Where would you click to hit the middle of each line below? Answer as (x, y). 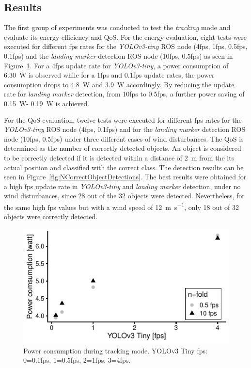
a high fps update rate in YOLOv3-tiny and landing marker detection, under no (122, 186)
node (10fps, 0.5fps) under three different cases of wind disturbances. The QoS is (124, 138)
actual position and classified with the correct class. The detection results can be (124, 167)
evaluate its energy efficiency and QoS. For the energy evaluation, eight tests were (125, 37)
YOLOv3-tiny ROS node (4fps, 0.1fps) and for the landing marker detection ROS (125, 129)
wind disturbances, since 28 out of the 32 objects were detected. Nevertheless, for (124, 196)
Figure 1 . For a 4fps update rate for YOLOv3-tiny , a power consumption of (116, 65)
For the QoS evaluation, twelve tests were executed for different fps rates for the (123, 120)
